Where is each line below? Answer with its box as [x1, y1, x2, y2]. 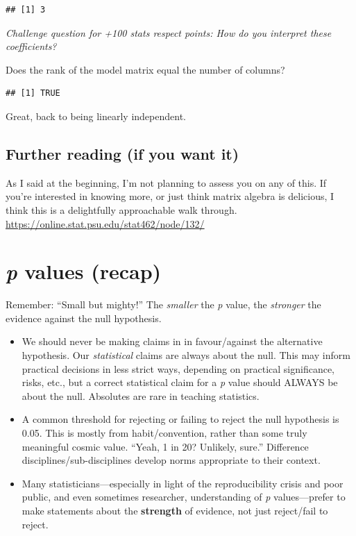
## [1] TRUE [6, 88, 60, 99]
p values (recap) [6, 257, 162, 286]
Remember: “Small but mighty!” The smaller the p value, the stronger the [6, 297, 321, 312]
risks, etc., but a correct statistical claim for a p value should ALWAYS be [22, 375, 338, 390]
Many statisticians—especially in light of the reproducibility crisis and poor [22, 476, 344, 490]
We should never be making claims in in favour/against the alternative [22, 334, 323, 349]
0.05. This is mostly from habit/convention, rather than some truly [22, 426, 307, 440]
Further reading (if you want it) [6, 142, 239, 164]
